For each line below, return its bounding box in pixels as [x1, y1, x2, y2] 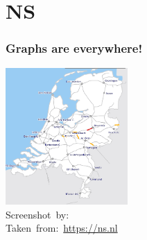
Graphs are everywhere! [6, 40, 143, 57]
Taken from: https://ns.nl [6, 221, 118, 235]
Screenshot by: [6, 207, 69, 221]
